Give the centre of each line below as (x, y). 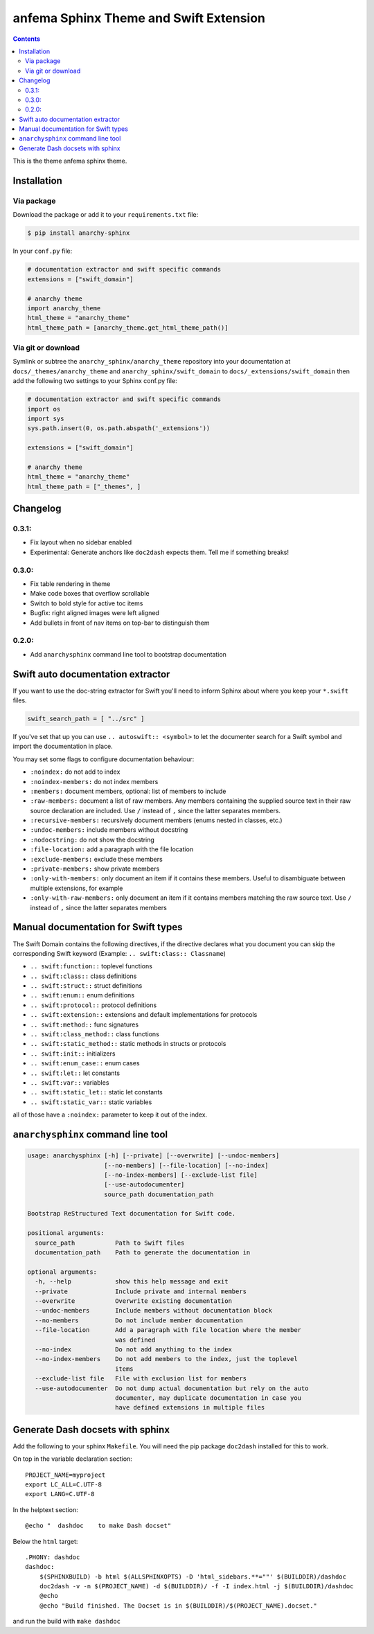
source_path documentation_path (159, 1194)
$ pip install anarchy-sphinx (79, 233)
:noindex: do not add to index (75, 772)
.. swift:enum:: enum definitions (82, 995)
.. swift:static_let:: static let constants (96, 1092)
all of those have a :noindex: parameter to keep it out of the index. (110, 1115)
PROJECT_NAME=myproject (65, 1475)
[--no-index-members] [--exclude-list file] (181, 1175)
